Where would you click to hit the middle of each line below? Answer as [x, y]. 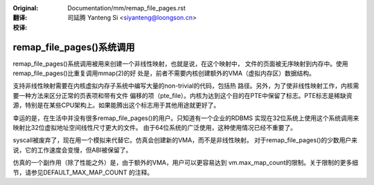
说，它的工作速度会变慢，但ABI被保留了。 [72, 150]
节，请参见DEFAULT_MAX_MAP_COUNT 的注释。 [83, 172]
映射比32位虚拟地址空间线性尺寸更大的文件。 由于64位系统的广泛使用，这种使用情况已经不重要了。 [155, 128]
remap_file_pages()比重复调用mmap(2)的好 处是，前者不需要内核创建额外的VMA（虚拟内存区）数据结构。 [164, 73]
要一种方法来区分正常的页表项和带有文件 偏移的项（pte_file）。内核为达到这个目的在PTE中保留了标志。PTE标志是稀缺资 [182, 95]
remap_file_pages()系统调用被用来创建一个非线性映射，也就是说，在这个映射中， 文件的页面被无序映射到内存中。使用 [181, 64]
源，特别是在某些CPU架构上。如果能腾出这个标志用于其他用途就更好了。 [116, 105]
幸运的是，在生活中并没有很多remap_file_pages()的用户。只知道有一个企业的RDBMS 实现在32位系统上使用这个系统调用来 [186, 118]
